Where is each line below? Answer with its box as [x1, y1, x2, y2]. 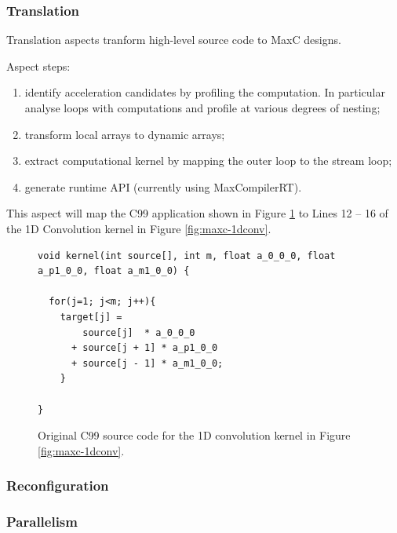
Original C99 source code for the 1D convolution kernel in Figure [38, 427, 351, 444]
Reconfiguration [6, 476, 109, 495]
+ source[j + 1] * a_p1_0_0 [71, 342, 218, 354]
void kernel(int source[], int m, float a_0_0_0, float [38, 250, 336, 261]
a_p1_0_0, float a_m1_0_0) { [38, 265, 190, 277]
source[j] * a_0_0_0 [82, 327, 195, 338]
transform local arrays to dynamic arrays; [24, 126, 225, 142]
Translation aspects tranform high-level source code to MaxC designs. [6, 31, 341, 48]
